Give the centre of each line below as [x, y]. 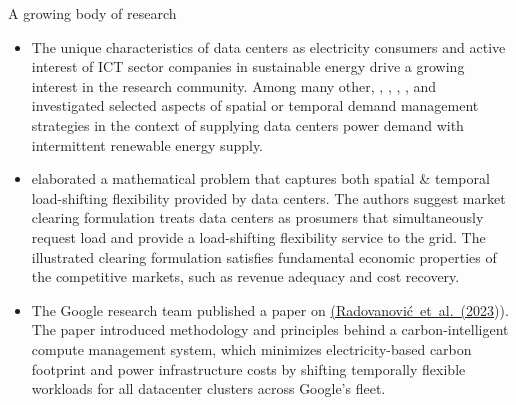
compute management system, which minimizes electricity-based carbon [251, 348]
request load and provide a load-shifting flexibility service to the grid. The [258, 236]
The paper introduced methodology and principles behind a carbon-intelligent [270, 329]
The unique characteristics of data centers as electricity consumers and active [268, 46]
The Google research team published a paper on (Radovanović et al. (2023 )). [270, 309]
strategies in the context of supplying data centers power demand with [247, 124]
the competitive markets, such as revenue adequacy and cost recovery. [245, 276]
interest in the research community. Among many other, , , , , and [234, 85]
